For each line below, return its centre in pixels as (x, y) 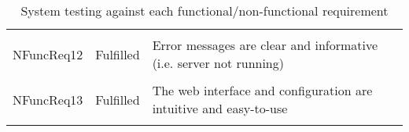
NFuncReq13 (48, 99)
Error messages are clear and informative (265, 45)
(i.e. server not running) (218, 63)
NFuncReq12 (48, 54)
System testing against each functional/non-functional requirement (204, 11)
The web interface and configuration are (262, 90)
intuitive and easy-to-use (220, 108)
